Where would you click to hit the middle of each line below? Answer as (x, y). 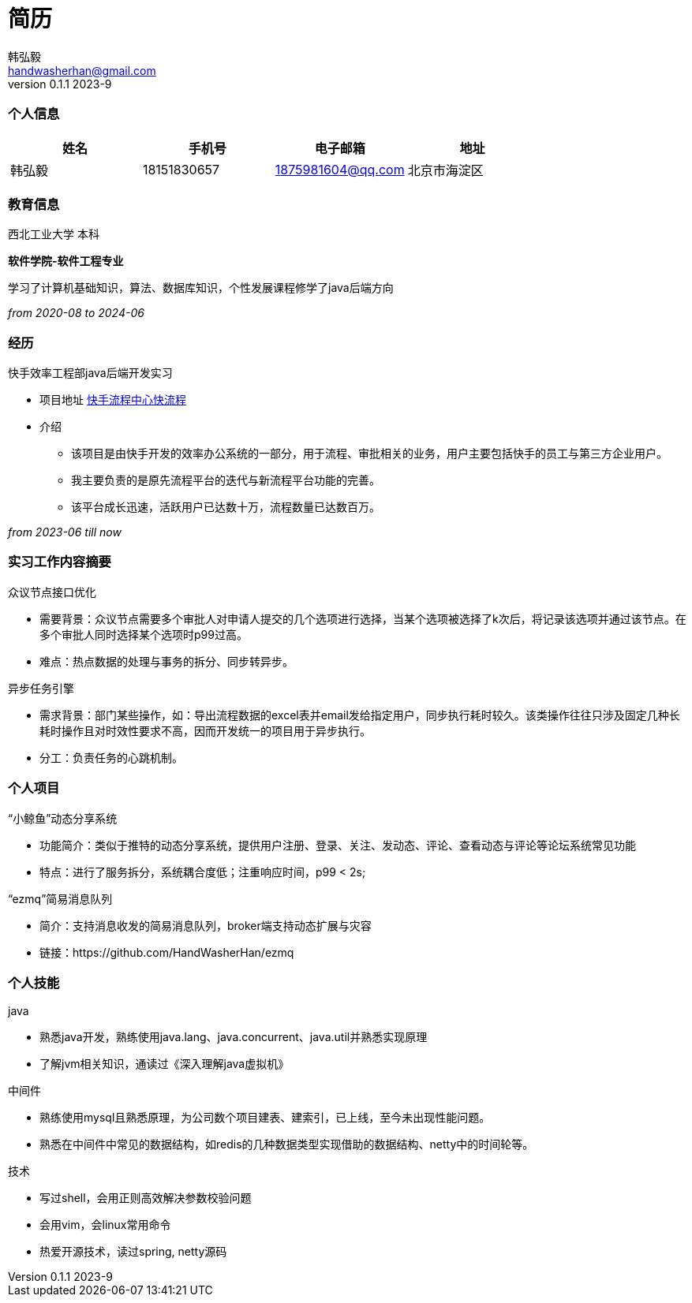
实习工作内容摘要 (60, 562)
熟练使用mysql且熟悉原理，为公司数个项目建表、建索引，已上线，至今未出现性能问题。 (265, 1118)
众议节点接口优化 (52, 592)
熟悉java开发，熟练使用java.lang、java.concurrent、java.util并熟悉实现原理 (234, 1037)
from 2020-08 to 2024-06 (76, 313)
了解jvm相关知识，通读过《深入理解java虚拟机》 (165, 1064)
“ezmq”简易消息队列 (60, 898)
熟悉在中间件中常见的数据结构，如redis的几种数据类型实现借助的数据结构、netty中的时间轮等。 (287, 1144)
